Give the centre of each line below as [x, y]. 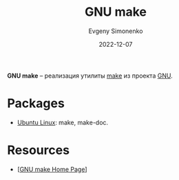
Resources [39, 150]
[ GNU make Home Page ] [52, 169]
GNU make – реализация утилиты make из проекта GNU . [90, 76]
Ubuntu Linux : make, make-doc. [63, 122]
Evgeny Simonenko [116, 31]
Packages [36, 103]
